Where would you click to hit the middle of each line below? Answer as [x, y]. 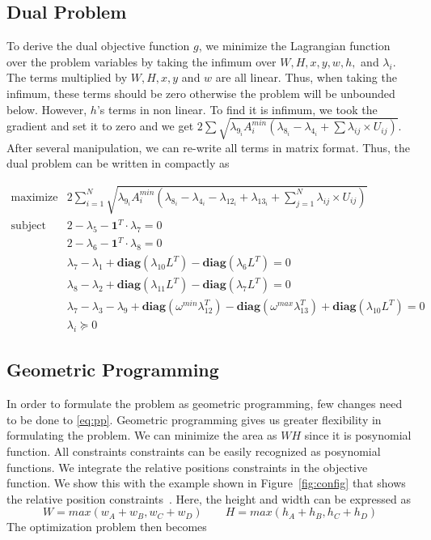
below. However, [47, 109]
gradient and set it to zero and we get [100, 126]
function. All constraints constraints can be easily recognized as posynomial [194, 451]
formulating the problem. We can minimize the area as [142, 435]
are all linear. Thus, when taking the [306, 77]
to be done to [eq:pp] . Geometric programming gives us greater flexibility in [194, 419]
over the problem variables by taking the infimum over [142, 61]
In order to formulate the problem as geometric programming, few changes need [205, 404]
